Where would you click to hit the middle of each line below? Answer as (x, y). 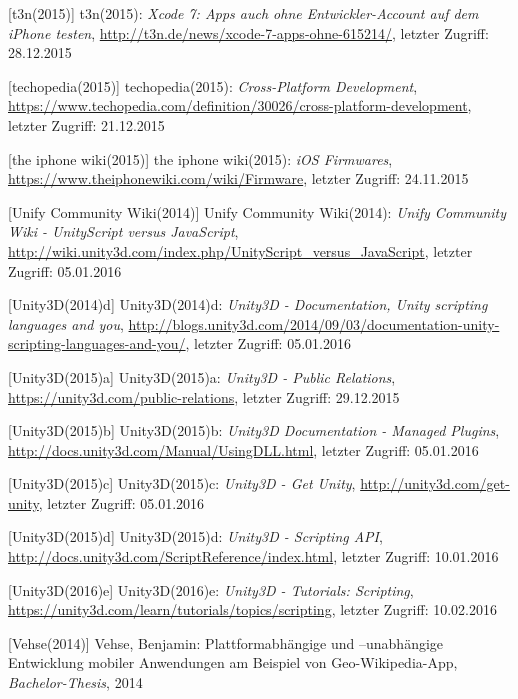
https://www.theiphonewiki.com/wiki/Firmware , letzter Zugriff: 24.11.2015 (238, 178)
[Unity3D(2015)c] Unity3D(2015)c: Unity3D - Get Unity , (182, 483)
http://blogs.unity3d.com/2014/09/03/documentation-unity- (314, 323)
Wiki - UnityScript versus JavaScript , (123, 231)
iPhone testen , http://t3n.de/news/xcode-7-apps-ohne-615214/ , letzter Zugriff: (248, 32)
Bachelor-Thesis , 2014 (75, 682)
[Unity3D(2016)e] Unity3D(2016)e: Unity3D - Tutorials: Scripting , (211, 589)
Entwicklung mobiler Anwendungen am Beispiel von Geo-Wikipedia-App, (233, 662)
